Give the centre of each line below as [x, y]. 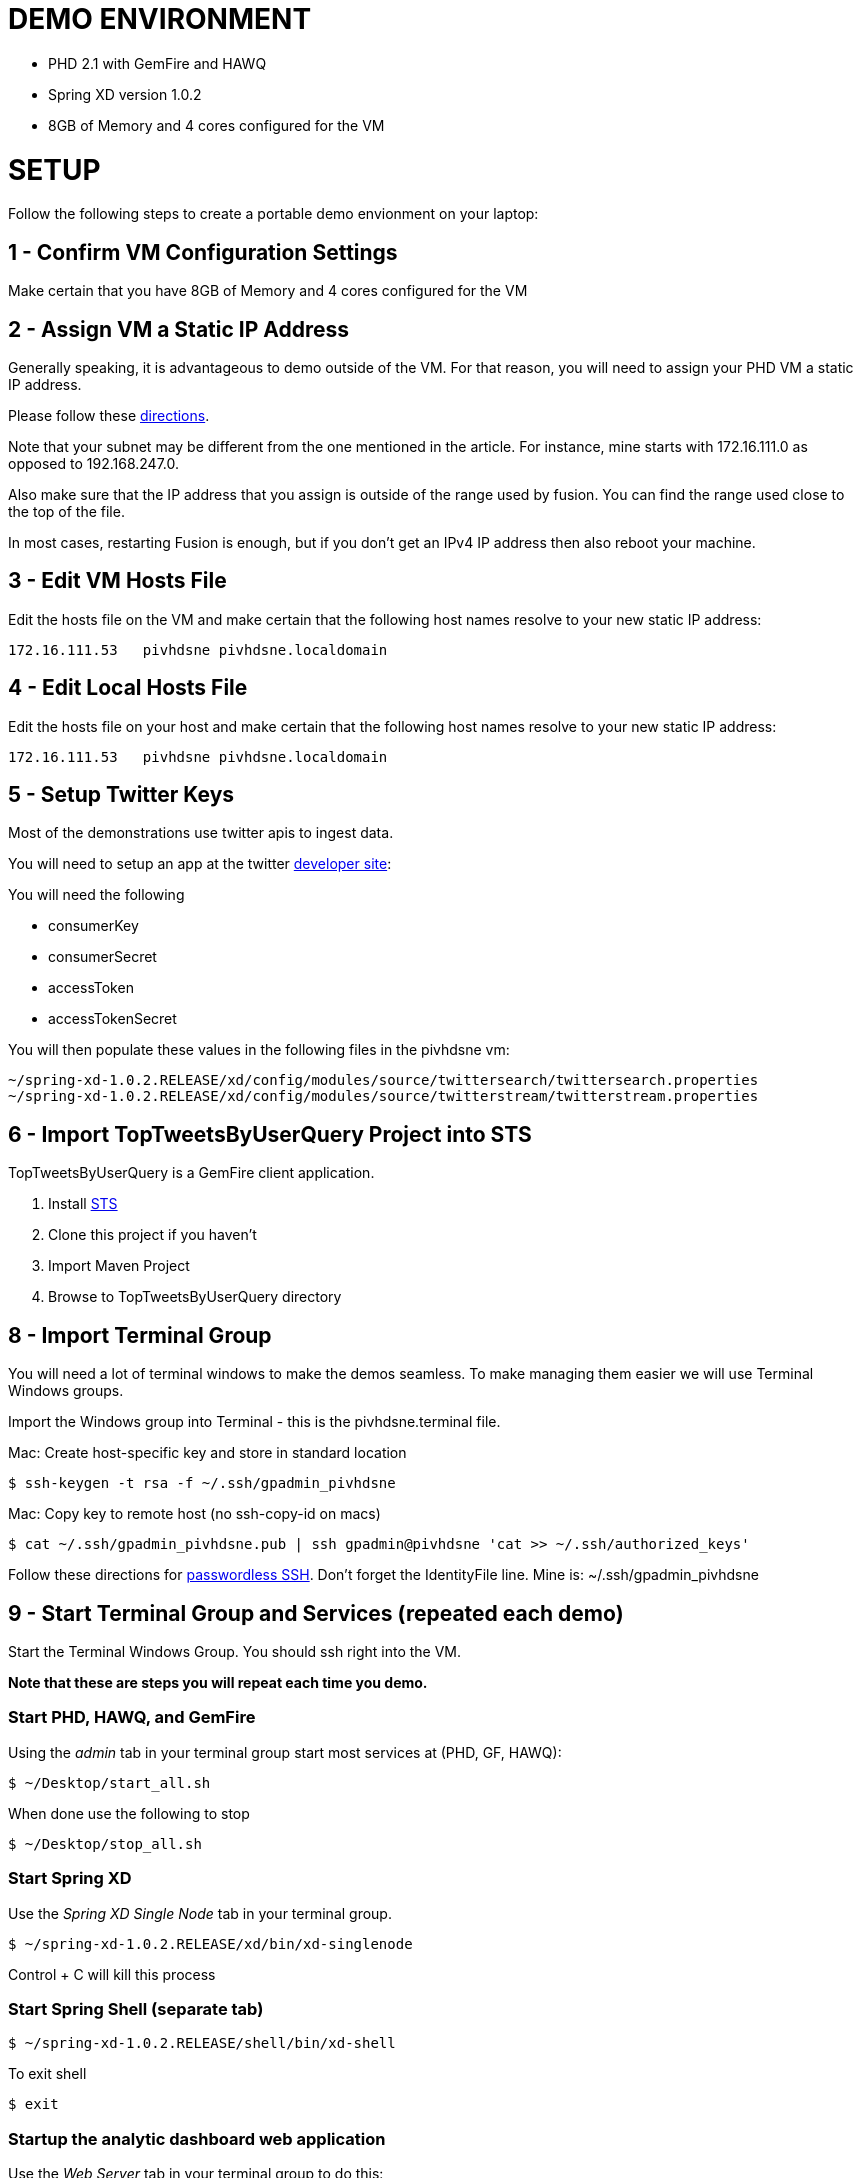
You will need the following [96, 895]
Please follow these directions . [109, 415]
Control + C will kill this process [112, 1974]
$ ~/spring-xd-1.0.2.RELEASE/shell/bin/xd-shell [202, 2043]
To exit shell [47, 2074]
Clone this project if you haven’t [152, 1235]
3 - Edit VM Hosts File [117, 581]
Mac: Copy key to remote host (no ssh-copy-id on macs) [194, 1514]
